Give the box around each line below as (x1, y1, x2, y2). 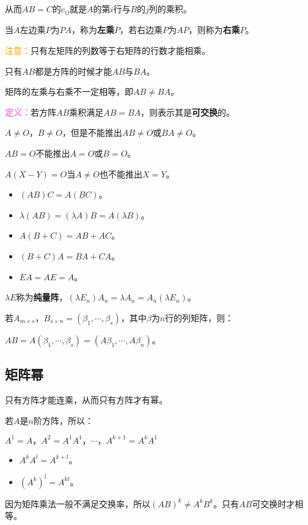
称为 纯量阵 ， (16, 291, 68, 303)
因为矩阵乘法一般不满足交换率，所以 (5, 497, 150, 510)
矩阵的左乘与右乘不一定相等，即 (5, 85, 133, 98)
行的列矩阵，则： (165, 311, 234, 324)
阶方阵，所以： (33, 414, 94, 426)
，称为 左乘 (71, 23, 114, 36)
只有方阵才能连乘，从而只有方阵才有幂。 (5, 393, 167, 406)
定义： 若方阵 (5, 105, 56, 118)
